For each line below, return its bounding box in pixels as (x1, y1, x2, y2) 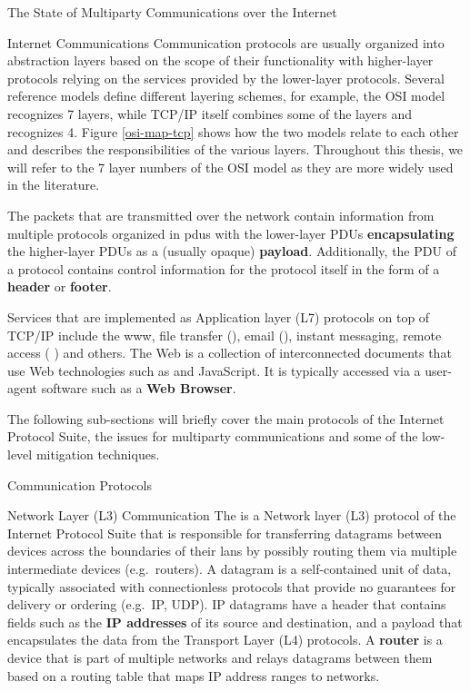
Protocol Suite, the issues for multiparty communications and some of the (7, 427, 418, 446)
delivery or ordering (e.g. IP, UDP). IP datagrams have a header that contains (7, 595, 446, 614)
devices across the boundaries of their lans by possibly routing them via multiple (7, 541, 457, 560)
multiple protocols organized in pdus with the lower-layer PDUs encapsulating (7, 223, 455, 242)
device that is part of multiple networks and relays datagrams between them (7, 648, 433, 666)
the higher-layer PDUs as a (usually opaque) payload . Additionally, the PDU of (7, 242, 456, 261)
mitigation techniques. (35, 445, 160, 464)
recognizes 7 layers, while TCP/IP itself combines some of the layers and (7, 104, 413, 123)
